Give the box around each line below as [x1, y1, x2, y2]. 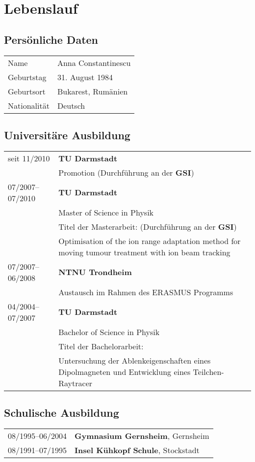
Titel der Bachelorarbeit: [58, 340, 144, 352]
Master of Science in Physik [58, 206, 154, 218]
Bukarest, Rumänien [57, 85, 128, 97]
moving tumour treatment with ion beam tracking [58, 246, 230, 258]
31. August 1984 [57, 71, 113, 83]
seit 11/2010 [8, 152, 50, 164]
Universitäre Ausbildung [4, 127, 130, 142]
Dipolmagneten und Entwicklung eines [58, 366, 191, 377]
